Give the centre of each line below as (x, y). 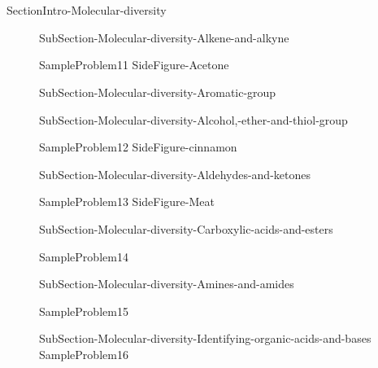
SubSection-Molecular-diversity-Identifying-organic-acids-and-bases (205, 338)
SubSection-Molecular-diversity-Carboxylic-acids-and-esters (186, 228)
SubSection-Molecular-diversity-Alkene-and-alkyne (164, 37)
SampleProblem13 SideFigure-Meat (127, 202)
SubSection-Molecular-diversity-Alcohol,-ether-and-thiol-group (193, 119)
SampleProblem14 (84, 256)
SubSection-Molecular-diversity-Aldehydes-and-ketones (175, 174)
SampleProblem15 (84, 311)
